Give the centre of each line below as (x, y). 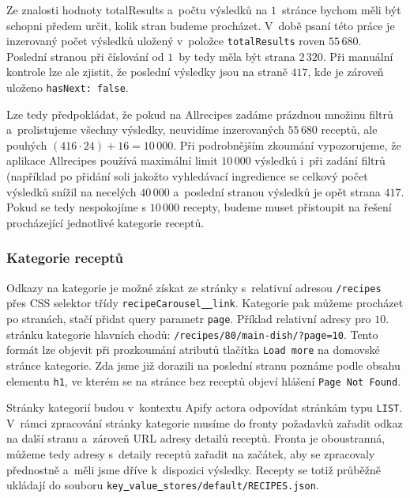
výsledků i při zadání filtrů (320, 160)
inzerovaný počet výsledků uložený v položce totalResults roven (166, 41)
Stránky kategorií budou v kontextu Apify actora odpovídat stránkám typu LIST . (205, 407)
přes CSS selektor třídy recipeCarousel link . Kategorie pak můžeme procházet (205, 303)
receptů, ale (349, 129)
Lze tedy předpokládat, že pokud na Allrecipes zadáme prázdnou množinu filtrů (200, 114)
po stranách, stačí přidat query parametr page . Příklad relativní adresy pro (189, 318)
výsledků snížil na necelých (71, 191)
